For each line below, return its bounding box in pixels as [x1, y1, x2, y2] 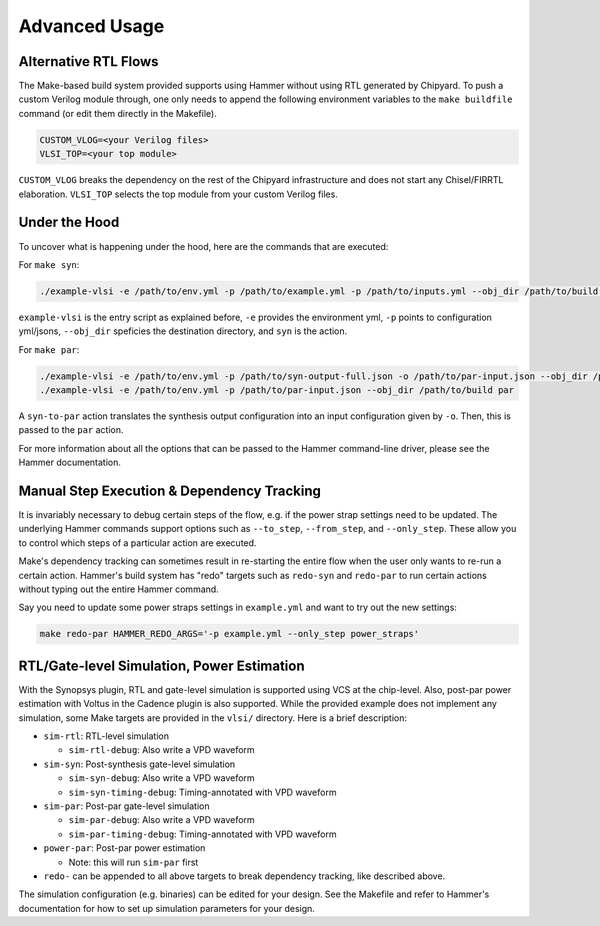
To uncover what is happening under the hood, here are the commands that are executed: [18, 240, 389, 252]
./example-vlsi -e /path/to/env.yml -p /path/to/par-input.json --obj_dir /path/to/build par [39, 385, 515, 396]
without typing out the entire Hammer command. [18, 583, 219, 595]
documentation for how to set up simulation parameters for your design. [18, 902, 315, 914]
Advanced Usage [18, 15, 165, 37]
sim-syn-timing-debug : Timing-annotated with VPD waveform [68, 786, 337, 798]
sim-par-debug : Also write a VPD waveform [68, 814, 255, 826]
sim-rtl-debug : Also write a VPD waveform [68, 744, 255, 756]
